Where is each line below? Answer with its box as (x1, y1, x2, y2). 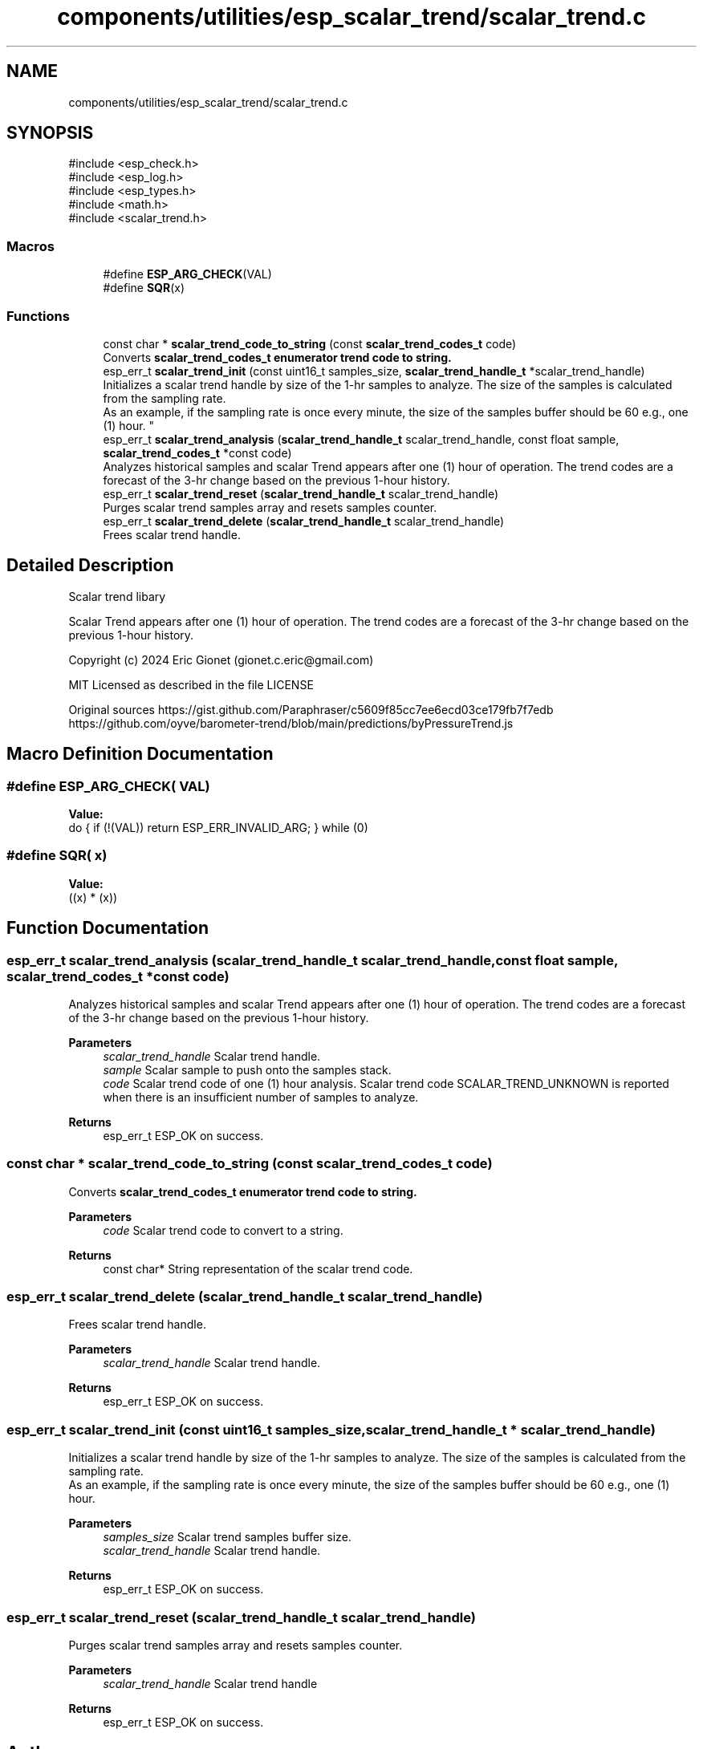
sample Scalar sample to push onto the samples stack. (103, 1062, 392, 1077)
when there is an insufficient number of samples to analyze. (103, 1090, 419, 1104)
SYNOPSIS (6, 123, 94, 144)
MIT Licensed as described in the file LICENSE (68, 677, 314, 692)
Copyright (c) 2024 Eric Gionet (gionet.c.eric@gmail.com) (68, 652, 374, 667)
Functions (6, 307, 70, 324)
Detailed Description (6, 555, 174, 576)
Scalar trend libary (68, 589, 166, 603)
